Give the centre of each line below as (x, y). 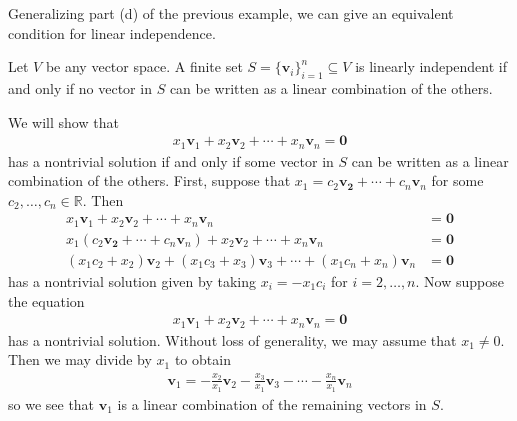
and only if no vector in (80, 87)
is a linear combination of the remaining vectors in (272, 403)
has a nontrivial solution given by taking (132, 280)
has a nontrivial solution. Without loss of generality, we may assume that (232, 339)
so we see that (51, 403)
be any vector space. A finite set (144, 66)
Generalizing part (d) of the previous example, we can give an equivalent (231, 13)
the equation (46, 300)
